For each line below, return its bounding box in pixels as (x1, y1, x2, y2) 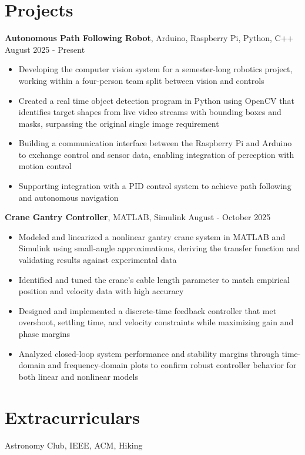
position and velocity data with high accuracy (18, 285, 184, 297)
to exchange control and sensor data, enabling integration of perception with (18, 148, 294, 160)
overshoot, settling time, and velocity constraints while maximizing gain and (18, 316, 294, 328)
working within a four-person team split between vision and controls (18, 74, 264, 86)
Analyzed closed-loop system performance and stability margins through (18, 347, 279, 359)
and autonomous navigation (18, 191, 119, 203)
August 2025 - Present (5, 43, 85, 55)
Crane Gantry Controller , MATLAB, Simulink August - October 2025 (5, 211, 271, 223)
